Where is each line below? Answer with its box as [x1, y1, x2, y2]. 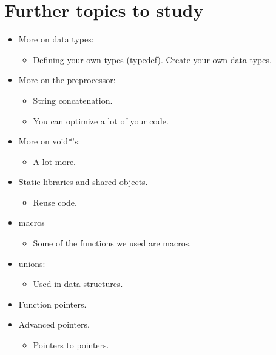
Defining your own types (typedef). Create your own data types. [33, 53, 272, 66]
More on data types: [18, 33, 94, 46]
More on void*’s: [18, 135, 81, 147]
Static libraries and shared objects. [18, 175, 148, 188]
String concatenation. [33, 93, 113, 106]
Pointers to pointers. [33, 339, 109, 351]
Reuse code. [33, 195, 77, 208]
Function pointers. [18, 297, 87, 310]
